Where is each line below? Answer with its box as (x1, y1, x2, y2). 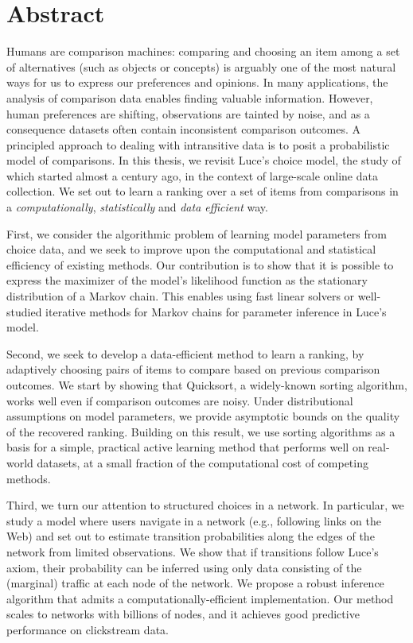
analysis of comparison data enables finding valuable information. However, (6, 89, 373, 106)
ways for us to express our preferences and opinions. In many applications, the (6, 74, 388, 91)
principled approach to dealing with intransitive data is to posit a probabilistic (6, 136, 390, 153)
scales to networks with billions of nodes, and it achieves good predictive (6, 606, 360, 622)
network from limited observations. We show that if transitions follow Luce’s (6, 543, 379, 560)
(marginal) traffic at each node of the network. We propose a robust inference (6, 575, 384, 591)
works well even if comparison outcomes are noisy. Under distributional (6, 392, 353, 409)
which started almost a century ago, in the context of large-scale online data (6, 167, 378, 184)
